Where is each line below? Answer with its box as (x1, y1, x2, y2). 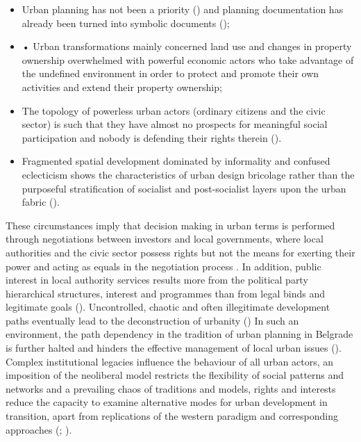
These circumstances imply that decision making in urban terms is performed (6, 218, 335, 232)
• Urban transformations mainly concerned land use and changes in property (22, 39, 352, 54)
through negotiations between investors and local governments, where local (6, 231, 324, 246)
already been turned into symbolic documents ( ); (22, 15, 230, 30)
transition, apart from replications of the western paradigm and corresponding (6, 409, 339, 423)
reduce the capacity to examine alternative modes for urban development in (6, 395, 328, 409)
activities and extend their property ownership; (22, 79, 222, 94)
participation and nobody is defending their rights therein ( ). (22, 130, 282, 145)
